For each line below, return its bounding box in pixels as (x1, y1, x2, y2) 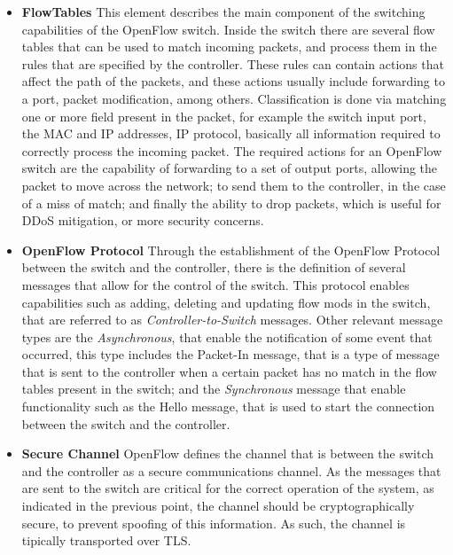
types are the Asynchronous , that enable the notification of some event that (21, 327, 433, 346)
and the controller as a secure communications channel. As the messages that (21, 461, 441, 480)
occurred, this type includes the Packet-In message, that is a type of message (21, 345, 440, 363)
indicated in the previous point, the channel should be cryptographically (21, 496, 415, 515)
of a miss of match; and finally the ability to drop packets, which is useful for (21, 193, 441, 212)
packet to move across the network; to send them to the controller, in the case (21, 176, 446, 194)
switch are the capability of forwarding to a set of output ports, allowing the (21, 159, 438, 177)
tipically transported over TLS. (21, 531, 191, 550)
